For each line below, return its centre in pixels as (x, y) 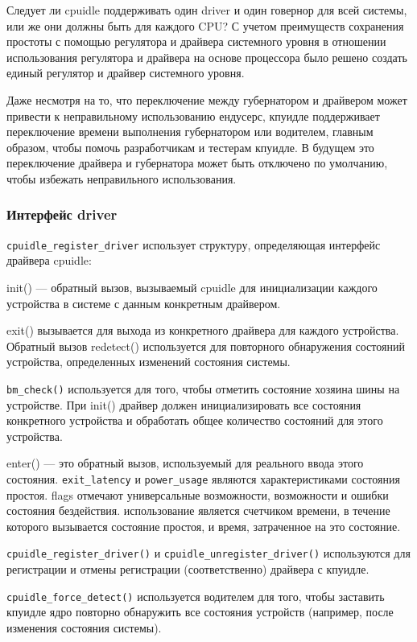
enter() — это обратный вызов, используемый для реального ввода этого (185, 463)
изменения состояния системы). (84, 627)
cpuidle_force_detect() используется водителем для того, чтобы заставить (196, 596)
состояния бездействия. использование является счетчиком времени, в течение (198, 510)
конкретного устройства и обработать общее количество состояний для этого (195, 420)
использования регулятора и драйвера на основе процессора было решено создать (207, 57)
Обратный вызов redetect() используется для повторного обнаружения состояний (206, 346)
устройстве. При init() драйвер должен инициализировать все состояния (184, 404)
